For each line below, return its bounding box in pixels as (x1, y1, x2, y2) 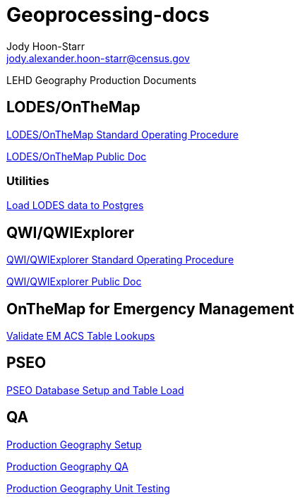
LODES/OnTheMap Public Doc (6, 150, 147, 162)
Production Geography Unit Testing (6, 482, 170, 494)
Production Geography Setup (6, 438, 142, 451)
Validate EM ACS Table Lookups (6, 330, 155, 343)
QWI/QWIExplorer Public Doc (6, 275, 142, 288)
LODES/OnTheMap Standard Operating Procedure (6, 128, 239, 141)
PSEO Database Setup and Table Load (6, 383, 184, 396)
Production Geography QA (6, 460, 128, 472)
